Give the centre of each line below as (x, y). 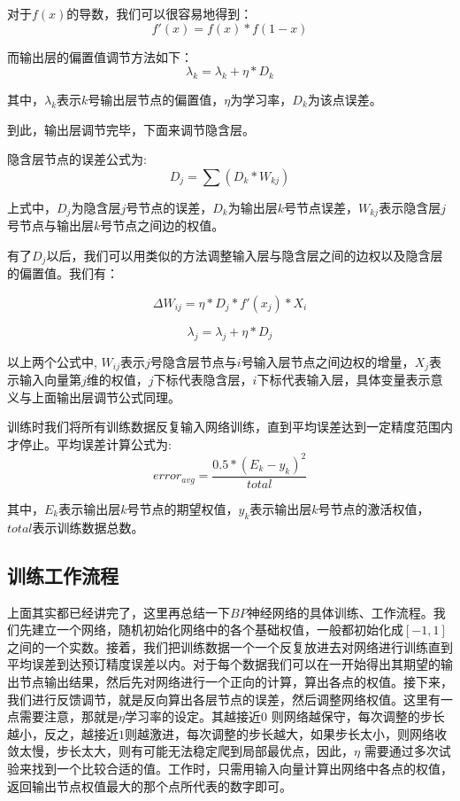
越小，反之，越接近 (63, 733)
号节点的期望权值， (183, 509)
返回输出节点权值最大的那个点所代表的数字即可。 (149, 785)
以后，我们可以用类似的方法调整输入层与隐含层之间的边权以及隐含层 (245, 255)
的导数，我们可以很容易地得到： (160, 13)
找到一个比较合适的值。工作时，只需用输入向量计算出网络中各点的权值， (242, 768)
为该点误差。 (345, 99)
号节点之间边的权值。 (162, 226)
